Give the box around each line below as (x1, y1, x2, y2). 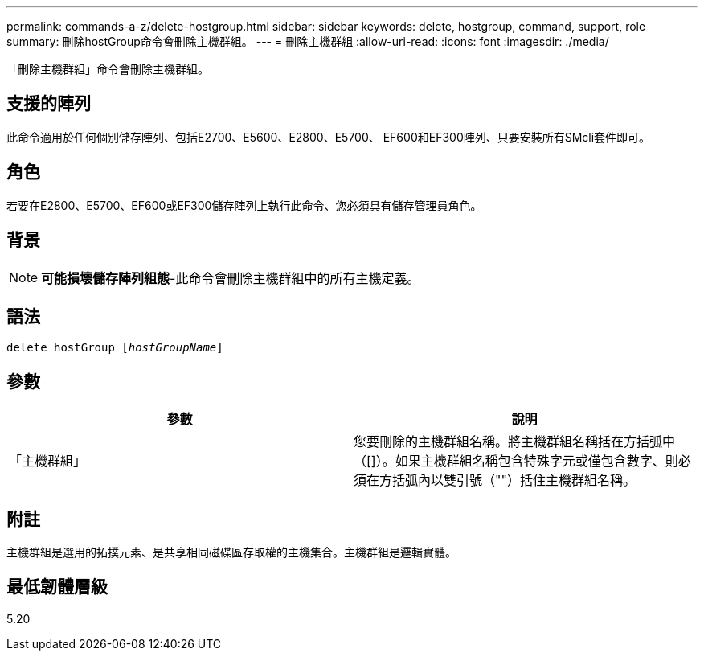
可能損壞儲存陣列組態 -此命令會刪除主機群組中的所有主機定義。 (41, 269, 420, 286)
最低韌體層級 (6, 577, 108, 597)
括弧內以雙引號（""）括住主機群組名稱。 (392, 472, 636, 489)
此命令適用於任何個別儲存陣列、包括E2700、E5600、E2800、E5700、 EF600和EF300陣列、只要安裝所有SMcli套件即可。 (6, 129, 651, 144)
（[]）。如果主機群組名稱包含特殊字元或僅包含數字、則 (354, 453, 678, 470)
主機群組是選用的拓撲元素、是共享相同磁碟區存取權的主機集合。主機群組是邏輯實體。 (6, 545, 456, 560)
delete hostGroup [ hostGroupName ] (6, 341, 223, 355)
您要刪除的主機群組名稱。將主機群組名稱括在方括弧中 (354, 433, 676, 450)
